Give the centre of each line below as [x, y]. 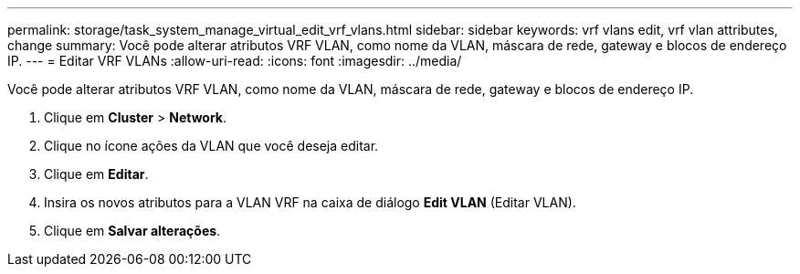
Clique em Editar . [96, 174]
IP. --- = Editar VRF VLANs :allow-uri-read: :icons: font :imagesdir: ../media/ [235, 61]
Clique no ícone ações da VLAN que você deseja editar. [211, 146]
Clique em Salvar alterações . [132, 231]
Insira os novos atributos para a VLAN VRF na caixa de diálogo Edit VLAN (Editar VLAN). [310, 202]
